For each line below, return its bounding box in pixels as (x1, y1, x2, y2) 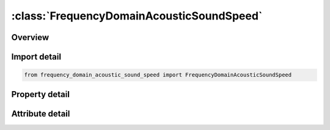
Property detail (11, 89, 70, 100)
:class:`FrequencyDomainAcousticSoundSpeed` (11, 9, 263, 22)
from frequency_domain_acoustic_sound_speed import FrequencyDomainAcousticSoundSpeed (24, 72, 292, 78)
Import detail (11, 52, 61, 62)
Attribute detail (11, 108, 70, 118)
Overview (11, 32, 50, 43)
